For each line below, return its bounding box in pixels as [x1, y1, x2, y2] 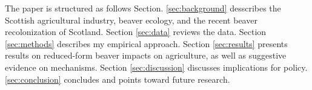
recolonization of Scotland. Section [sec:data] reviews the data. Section [5, 25, 267, 38]
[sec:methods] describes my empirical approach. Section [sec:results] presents [5, 37, 288, 50]
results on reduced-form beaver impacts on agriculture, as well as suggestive [5, 49, 287, 62]
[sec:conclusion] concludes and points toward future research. [5, 72, 230, 85]
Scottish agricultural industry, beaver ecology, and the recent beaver [5, 13, 257, 26]
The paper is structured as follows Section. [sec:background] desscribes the [5, 2, 281, 14]
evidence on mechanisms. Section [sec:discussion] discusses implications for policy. [5, 60, 308, 73]
